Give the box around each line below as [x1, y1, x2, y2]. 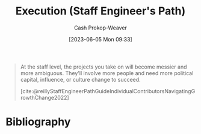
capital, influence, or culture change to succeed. [20, 76, 141, 83]
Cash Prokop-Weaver [73, 24, 128, 31]
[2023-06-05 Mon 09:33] [68, 35, 133, 43]
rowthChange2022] [20, 94, 70, 101]
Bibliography [5, 115, 71, 129]
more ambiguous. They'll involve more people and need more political [20, 69, 194, 76]
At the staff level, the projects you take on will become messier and [20, 63, 187, 70]
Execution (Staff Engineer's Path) [15, 4, 186, 18]
